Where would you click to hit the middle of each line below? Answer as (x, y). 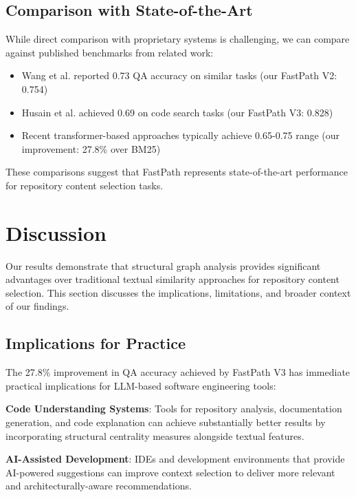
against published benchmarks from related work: (110, 52)
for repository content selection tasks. (85, 185)
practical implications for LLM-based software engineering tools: (141, 385)
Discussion (56, 232)
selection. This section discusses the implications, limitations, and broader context (178, 292)
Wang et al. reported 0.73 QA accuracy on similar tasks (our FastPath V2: (179, 75)
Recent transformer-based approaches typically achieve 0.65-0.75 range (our (181, 135)
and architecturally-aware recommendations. (99, 486)
